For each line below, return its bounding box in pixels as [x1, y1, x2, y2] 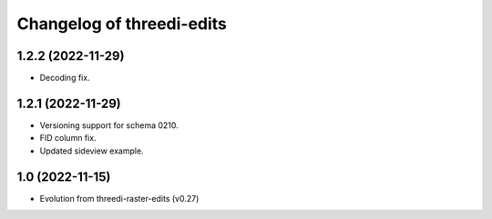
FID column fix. [39, 133, 97, 144]
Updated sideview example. [39, 145, 145, 156]
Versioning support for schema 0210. [39, 119, 179, 131]
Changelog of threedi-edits [16, 14, 228, 34]
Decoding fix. [39, 73, 90, 84]
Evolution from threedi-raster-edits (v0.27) [39, 193, 200, 204]
